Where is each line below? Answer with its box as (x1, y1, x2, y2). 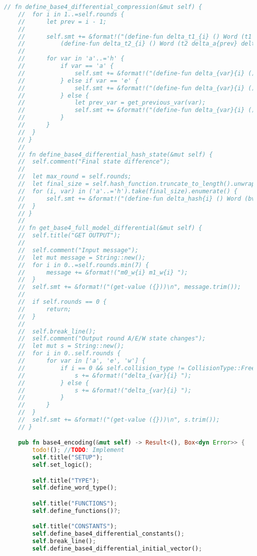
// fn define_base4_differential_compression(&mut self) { (4, 3, 202, 10)
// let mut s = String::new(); (18, 342, 125, 350)
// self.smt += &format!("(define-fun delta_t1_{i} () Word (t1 (18, 33, 252, 40)
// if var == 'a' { (18, 62, 114, 69)
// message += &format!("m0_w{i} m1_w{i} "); (18, 269, 188, 276)
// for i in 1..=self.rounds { (18, 10, 125, 18)
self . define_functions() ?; (32, 507, 121, 514)
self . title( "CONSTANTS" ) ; (32, 523, 118, 530)
